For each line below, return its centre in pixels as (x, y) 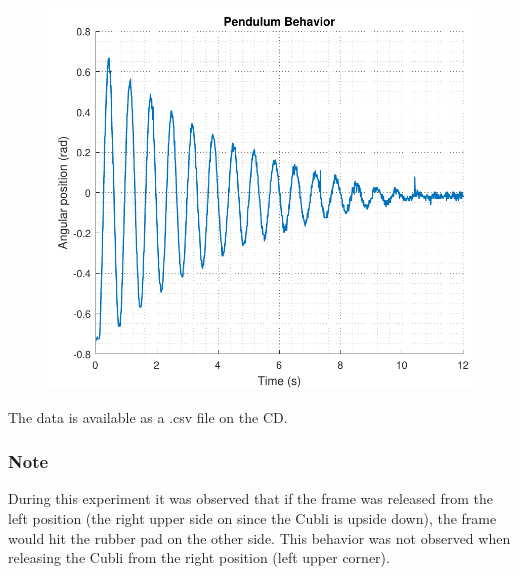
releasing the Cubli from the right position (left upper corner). (199, 557)
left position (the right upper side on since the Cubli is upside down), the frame (252, 517)
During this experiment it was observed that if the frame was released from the (250, 498)
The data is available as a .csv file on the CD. (148, 416)
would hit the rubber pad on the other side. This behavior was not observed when (259, 537)
